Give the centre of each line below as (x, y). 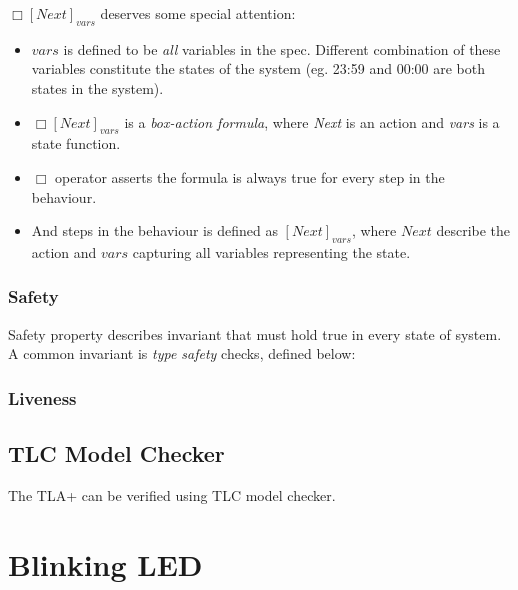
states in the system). (97, 87)
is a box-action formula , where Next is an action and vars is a (312, 121)
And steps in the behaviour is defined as (154, 230)
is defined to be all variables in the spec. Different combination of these (282, 48)
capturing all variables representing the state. (271, 251)
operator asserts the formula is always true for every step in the (250, 176)
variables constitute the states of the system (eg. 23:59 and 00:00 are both (258, 68)
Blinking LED (105, 563)
